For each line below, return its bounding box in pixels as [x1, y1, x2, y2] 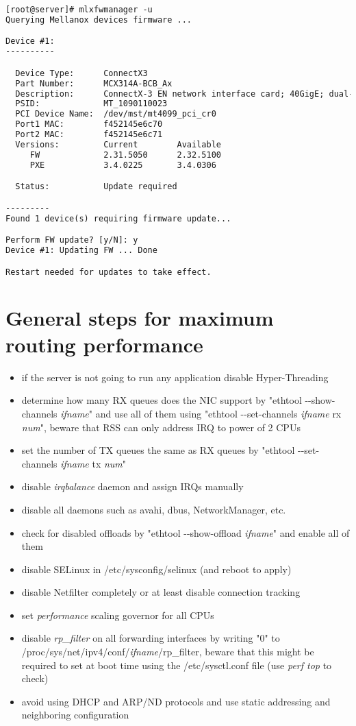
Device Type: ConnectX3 [15, 68, 148, 78]
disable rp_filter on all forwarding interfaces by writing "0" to [21, 631, 280, 645]
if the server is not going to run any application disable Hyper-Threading [21, 370, 329, 384]
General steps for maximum [5, 303, 274, 331]
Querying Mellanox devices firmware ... [5, 14, 192, 25]
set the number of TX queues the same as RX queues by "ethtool [21, 443, 295, 457]
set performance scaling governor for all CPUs [21, 607, 214, 622]
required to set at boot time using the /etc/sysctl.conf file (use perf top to [21, 657, 332, 672]
